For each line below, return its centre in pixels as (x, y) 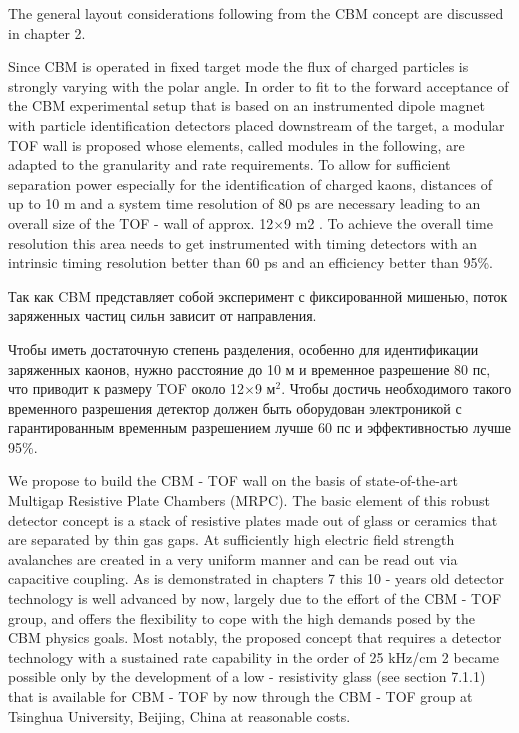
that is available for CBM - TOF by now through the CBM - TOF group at (240, 696)
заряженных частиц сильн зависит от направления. (162, 315)
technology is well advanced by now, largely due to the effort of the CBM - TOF (255, 598)
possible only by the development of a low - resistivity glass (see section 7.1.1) (247, 676)
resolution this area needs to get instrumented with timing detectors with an (243, 242)
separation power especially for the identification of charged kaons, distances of (250, 183)
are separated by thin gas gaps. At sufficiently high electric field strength (231, 539)
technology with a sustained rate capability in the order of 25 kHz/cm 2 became (254, 656)
